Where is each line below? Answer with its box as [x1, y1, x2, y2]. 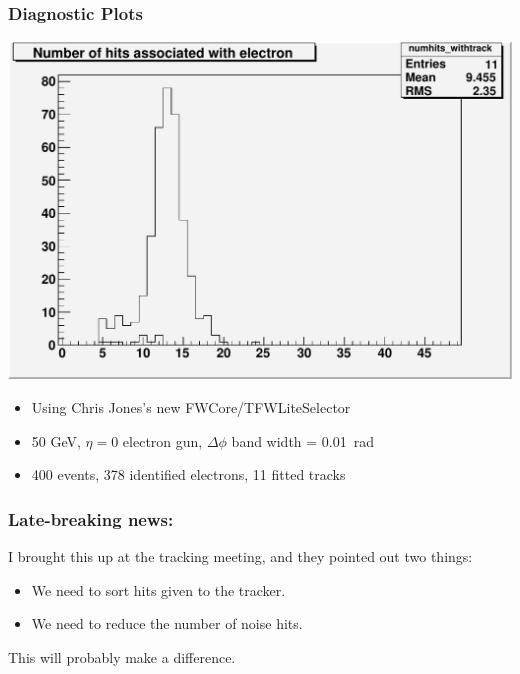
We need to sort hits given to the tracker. [31, 579, 286, 600]
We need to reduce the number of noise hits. [31, 613, 303, 634]
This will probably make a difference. [8, 646, 236, 667]
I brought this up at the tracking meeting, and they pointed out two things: [8, 545, 473, 566]
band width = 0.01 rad [231, 430, 375, 451]
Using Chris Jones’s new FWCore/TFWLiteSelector [31, 396, 351, 417]
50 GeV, [31, 430, 81, 451]
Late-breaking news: [8, 506, 174, 531]
